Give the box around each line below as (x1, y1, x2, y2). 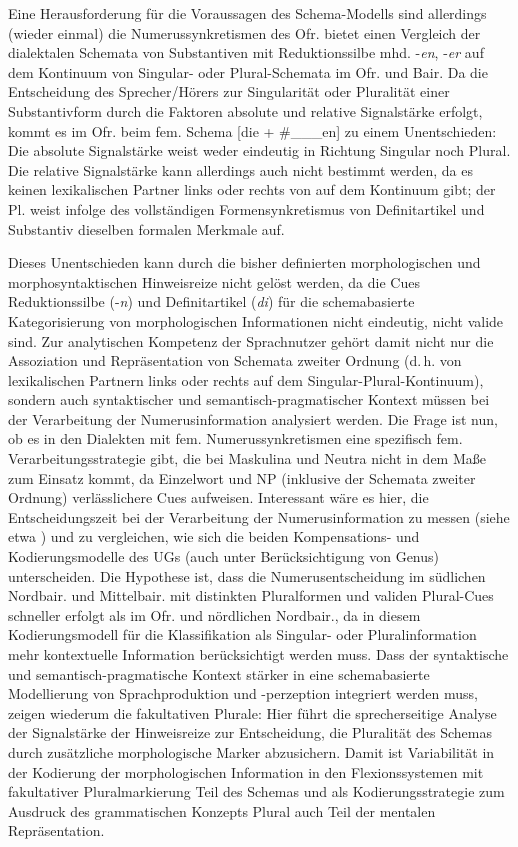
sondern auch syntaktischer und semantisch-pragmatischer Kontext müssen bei (8, 389, 490, 410)
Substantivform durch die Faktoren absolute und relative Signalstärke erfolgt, (8, 100, 483, 121)
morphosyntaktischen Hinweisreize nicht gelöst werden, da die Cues (8, 271, 420, 292)
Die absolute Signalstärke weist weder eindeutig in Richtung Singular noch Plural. (8, 140, 511, 161)
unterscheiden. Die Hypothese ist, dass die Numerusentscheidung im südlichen (8, 565, 486, 586)
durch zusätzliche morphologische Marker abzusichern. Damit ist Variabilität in (8, 741, 495, 762)
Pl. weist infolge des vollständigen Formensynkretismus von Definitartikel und (8, 198, 485, 219)
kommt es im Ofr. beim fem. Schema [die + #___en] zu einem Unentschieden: (8, 120, 497, 141)
